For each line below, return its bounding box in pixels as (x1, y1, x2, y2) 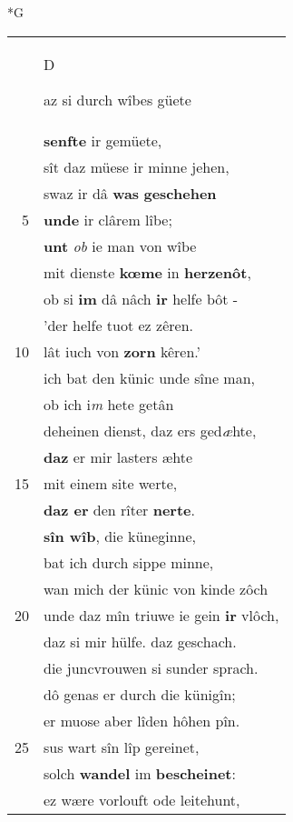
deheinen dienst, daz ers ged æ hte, (44, 419, 257, 441)
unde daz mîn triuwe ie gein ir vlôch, (44, 604, 279, 626)
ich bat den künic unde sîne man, (44, 366, 256, 388)
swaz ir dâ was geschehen (44, 182, 217, 204)
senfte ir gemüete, (44, 129, 162, 151)
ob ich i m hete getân (44, 393, 174, 415)
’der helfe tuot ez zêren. (44, 314, 193, 336)
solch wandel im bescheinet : (44, 762, 236, 784)
